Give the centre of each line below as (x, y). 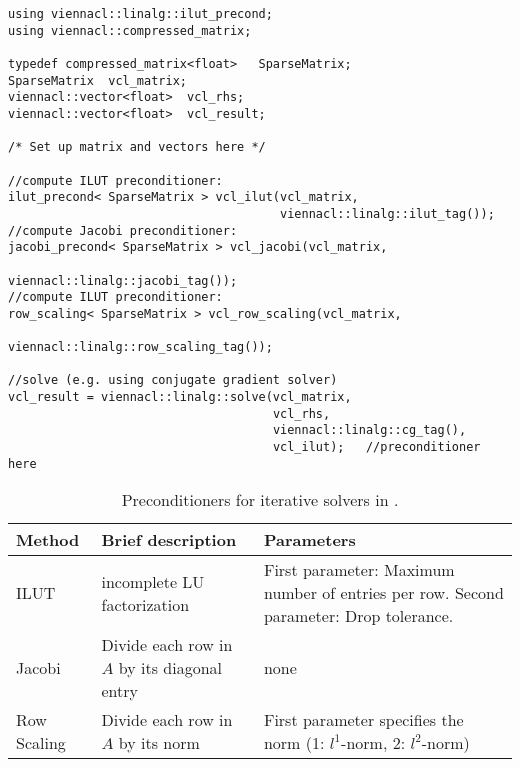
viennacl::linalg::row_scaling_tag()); (140, 347)
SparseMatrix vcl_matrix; (97, 80)
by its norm (159, 743)
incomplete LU (153, 581)
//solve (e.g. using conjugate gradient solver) (173, 380)
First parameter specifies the (363, 720)
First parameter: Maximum (359, 570)
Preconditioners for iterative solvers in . (260, 500)
